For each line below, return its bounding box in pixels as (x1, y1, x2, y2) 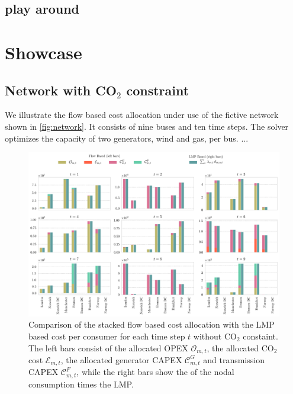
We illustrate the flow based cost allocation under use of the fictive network (5, 108, 279, 121)
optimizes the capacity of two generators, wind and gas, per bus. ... (5, 132, 249, 144)
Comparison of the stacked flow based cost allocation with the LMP (28, 318, 275, 331)
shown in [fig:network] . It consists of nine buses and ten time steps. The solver (5, 120, 289, 132)
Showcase (5, 40, 82, 64)
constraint (126, 81, 189, 99)
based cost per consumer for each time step (28, 329, 185, 342)
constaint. (243, 329, 278, 342)
